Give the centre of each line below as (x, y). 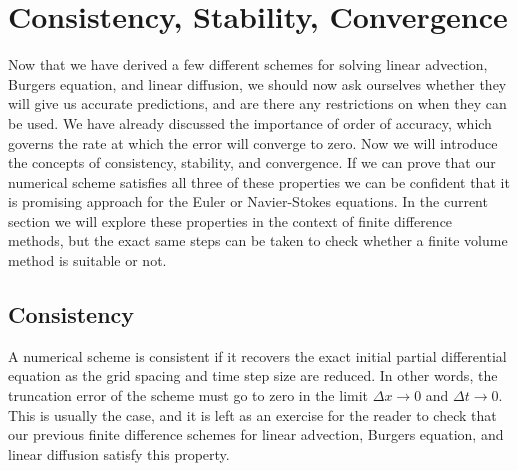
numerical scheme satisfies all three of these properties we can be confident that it (259, 181)
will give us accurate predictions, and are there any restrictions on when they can (257, 103)
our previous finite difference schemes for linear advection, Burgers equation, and (256, 434)
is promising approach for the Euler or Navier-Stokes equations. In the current (248, 201)
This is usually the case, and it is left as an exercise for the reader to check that (252, 414)
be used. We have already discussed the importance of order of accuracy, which (250, 122)
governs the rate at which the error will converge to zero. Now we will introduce (253, 142)
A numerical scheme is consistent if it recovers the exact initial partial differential (257, 355)
